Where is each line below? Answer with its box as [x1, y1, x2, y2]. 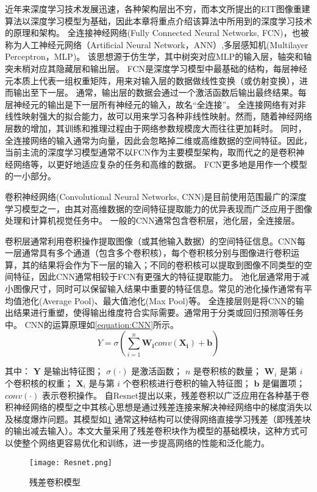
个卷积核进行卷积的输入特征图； [123, 377, 251, 390]
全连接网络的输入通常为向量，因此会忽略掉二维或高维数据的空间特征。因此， [5, 134, 312, 146]
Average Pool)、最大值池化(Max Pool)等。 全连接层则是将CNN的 [42, 294, 296, 307]
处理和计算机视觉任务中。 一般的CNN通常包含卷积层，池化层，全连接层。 [5, 214, 300, 227]
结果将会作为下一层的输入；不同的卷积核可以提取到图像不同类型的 [38, 258, 304, 271]
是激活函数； [131, 365, 183, 377]
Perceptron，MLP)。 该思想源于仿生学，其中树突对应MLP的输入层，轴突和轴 [5, 50, 312, 63]
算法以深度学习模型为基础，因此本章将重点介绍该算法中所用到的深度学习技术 [5, 14, 312, 27]
